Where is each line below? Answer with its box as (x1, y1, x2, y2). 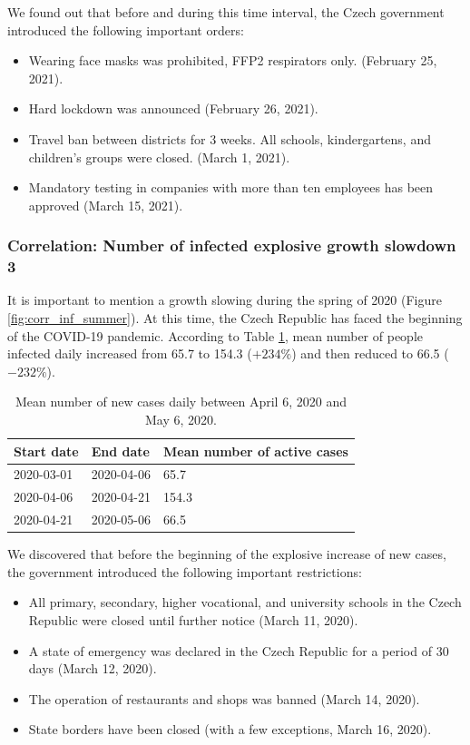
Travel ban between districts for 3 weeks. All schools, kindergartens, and (28, 129, 431, 148)
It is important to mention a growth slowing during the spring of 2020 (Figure (7, 290, 442, 309)
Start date (14, 441, 79, 460)
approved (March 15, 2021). (28, 195, 183, 214)
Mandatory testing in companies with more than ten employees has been (28, 178, 434, 197)
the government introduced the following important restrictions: (7, 562, 362, 581)
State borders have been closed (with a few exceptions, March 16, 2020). (28, 720, 432, 739)
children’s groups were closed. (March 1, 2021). (28, 147, 290, 166)
